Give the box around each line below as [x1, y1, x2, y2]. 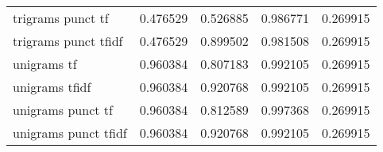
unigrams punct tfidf [13, 123, 127, 142]
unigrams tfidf [13, 78, 91, 96]
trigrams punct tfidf [13, 32, 123, 50]
